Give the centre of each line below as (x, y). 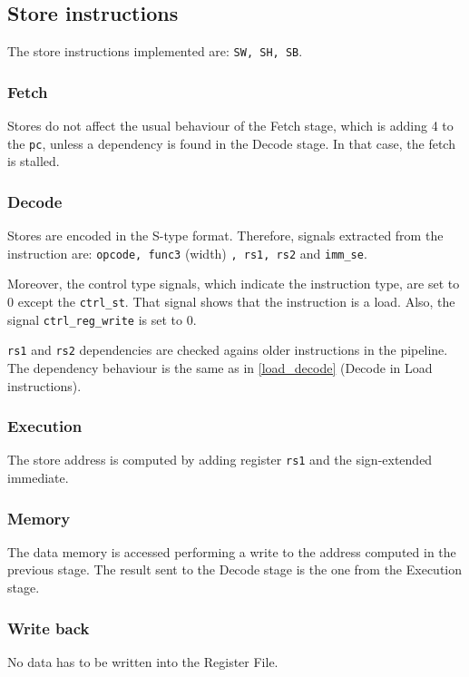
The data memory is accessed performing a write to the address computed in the (232, 551)
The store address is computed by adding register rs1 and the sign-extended (220, 460)
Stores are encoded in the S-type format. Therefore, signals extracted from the (225, 235)
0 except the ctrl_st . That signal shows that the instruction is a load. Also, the (231, 301)
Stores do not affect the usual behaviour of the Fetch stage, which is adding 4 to (230, 126)
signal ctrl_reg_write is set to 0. (102, 319)
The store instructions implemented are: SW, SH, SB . (155, 51)
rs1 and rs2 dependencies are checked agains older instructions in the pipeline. (228, 350)
